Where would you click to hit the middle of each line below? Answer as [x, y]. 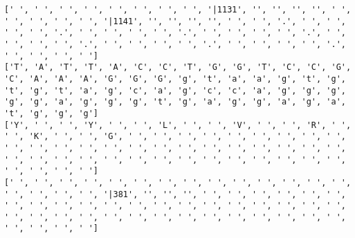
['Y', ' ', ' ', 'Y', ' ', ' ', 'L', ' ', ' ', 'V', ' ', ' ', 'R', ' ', [178, 125]
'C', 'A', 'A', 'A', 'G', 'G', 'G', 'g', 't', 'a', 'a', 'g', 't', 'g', [175, 79]
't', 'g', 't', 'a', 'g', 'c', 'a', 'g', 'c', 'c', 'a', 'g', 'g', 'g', [175, 90]
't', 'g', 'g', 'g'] [52, 113]
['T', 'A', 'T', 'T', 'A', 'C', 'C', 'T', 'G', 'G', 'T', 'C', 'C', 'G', [178, 67]
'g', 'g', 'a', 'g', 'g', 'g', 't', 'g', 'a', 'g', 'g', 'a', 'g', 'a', [175, 102]
